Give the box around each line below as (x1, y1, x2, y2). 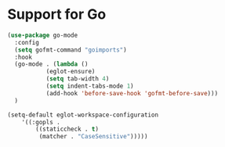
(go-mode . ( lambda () (14, 60, 89, 68)
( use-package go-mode (7, 31, 78, 39)
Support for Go (7, 5, 107, 23)
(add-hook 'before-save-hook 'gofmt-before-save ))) (45, 89, 219, 97)
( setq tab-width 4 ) (45, 75, 110, 83)
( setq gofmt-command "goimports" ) (14, 45, 127, 54)
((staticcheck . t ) (35, 125, 100, 134)
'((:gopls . (21, 118, 60, 126)
